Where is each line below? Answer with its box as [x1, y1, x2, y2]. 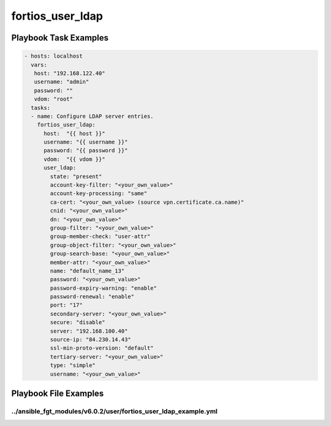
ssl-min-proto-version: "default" [50, 344, 154, 352]
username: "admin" [34, 79, 89, 85]
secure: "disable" [50, 319, 105, 326]
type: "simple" [50, 362, 96, 369]
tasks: [31, 104, 51, 111]
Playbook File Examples [11, 389, 104, 399]
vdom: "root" [34, 96, 74, 103]
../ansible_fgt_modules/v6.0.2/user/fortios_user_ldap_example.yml [11, 407, 218, 416]
